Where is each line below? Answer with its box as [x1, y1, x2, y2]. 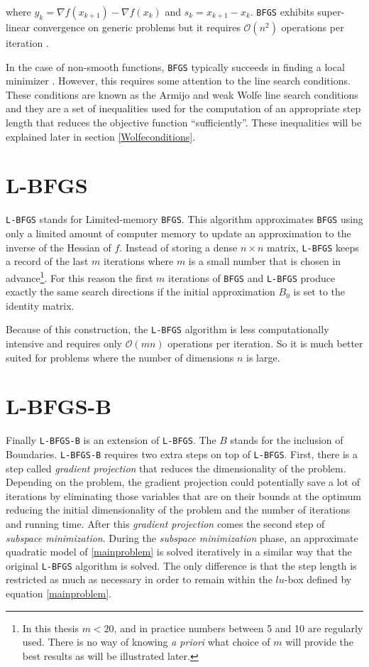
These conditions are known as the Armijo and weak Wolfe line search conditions [6, 87, 358, 102]
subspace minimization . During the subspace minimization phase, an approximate [6, 530, 358, 545]
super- [317, 4, 345, 18]
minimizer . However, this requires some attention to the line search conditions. [6, 73, 351, 88]
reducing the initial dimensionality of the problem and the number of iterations [6, 502, 351, 517]
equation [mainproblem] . [6, 586, 112, 601]
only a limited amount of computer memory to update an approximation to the [6, 226, 351, 240]
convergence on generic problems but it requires [33, 20, 241, 34]
